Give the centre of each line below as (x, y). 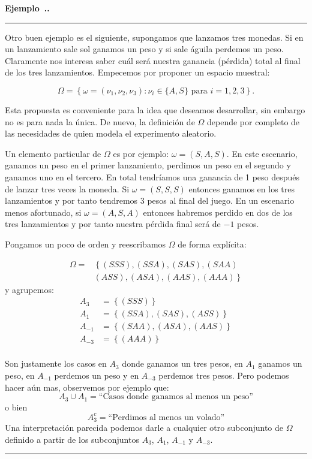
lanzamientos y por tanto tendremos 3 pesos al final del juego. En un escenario (150, 200)
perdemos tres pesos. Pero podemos (224, 375)
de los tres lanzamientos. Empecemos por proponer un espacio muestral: (137, 72)
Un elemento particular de (53, 153)
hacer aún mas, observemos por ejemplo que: (87, 387)
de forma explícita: (212, 244)
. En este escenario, (262, 153)
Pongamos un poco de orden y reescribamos (85, 244)
